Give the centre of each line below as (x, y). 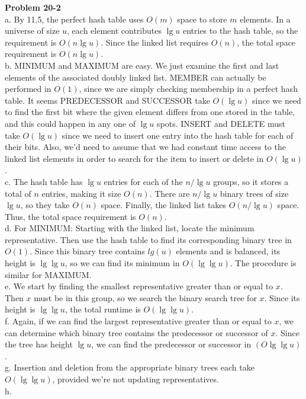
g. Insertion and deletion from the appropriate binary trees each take (130, 367)
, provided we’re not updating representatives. (136, 379)
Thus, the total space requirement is (70, 216)
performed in (28, 89)
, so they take (45, 205)
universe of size (32, 31)
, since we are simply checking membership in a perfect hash (188, 89)
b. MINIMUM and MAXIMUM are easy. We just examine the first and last (142, 65)
